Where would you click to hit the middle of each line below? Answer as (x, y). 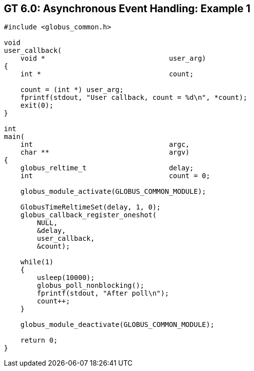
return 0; (39, 340)
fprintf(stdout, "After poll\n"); (103, 293)
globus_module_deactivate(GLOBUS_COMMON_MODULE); (117, 325)
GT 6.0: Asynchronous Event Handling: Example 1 (127, 9)
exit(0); (37, 105)
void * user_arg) (113, 58)
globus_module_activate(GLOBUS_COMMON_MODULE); (113, 192)
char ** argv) (105, 152)
